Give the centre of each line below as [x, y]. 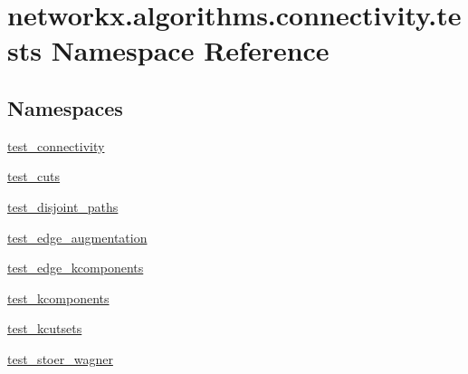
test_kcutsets [45, 328]
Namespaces [65, 107]
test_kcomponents [58, 297]
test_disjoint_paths [63, 206]
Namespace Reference [190, 50]
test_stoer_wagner [60, 358]
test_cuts [34, 176]
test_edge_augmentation [77, 237]
